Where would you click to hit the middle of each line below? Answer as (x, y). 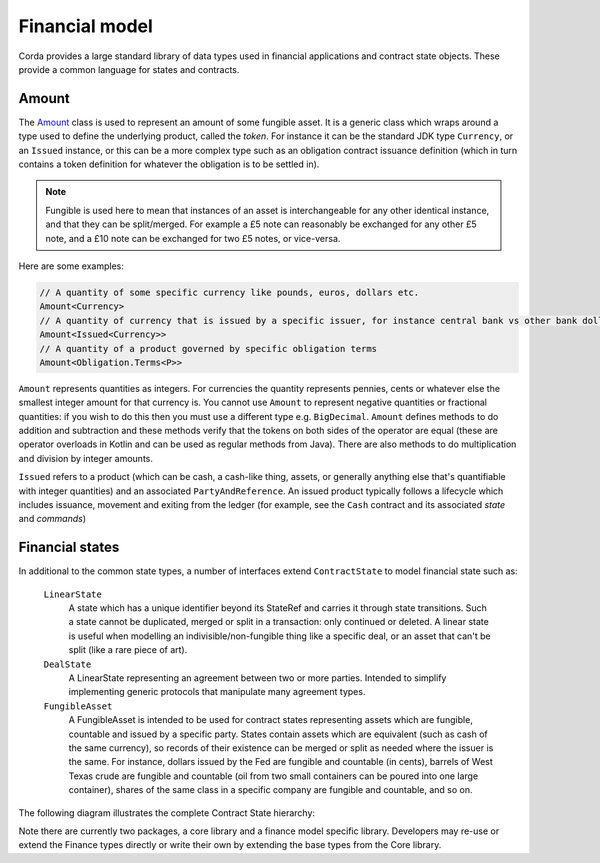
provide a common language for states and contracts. (129, 69)
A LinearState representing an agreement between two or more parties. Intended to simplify (257, 678)
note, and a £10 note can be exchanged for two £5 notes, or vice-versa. (193, 238)
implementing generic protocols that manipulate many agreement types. (217, 692)
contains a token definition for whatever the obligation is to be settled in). (169, 164)
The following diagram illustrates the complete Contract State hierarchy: (166, 812)
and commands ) (52, 519)
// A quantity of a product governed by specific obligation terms (208, 348)
